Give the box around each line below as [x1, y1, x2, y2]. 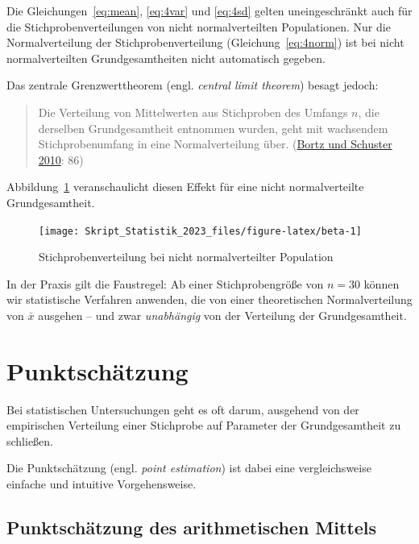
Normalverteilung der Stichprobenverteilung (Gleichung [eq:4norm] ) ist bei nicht [6, 34, 404, 51]
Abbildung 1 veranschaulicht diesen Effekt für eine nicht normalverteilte [6, 178, 364, 195]
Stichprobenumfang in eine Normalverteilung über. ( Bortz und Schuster [38, 135, 392, 152]
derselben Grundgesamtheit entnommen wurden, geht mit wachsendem [38, 119, 388, 136]
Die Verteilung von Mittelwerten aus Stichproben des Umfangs [38, 103, 348, 120]
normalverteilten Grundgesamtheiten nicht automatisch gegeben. [6, 49, 326, 66]
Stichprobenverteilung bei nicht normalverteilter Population [39, 248, 334, 265]
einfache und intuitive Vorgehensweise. [6, 475, 197, 492]
